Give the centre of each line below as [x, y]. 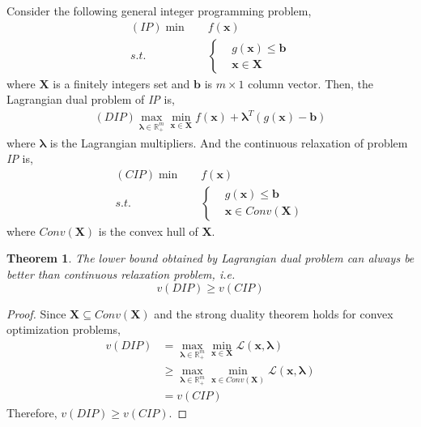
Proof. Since [36, 313]
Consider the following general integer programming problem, [159, 11]
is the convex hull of [148, 231]
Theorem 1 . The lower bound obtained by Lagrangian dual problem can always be [210, 258]
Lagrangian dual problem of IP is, [91, 99]
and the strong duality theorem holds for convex [274, 313]
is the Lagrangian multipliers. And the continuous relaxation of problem [229, 142]
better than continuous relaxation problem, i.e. [121, 274]
